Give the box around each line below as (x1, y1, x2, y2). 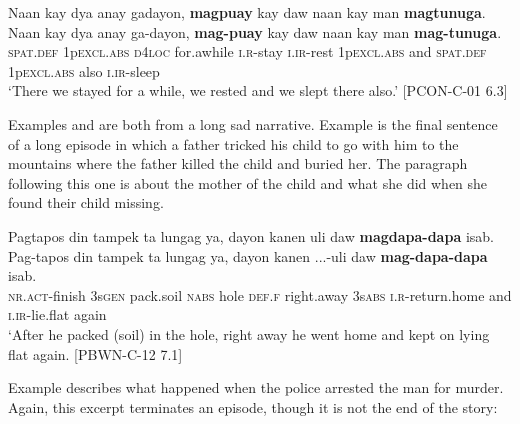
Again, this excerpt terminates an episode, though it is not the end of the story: (8, 396, 498, 417)
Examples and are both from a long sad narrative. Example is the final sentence (8, 113, 498, 134)
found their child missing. (8, 192, 164, 213)
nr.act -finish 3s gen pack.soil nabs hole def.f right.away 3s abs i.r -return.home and (8, 284, 512, 305)
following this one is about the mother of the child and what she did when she (8, 172, 488, 193)
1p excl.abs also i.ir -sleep (8, 60, 160, 81)
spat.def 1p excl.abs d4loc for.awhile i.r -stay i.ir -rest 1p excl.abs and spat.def (8, 41, 487, 62)
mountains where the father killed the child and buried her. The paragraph (8, 153, 468, 174)
